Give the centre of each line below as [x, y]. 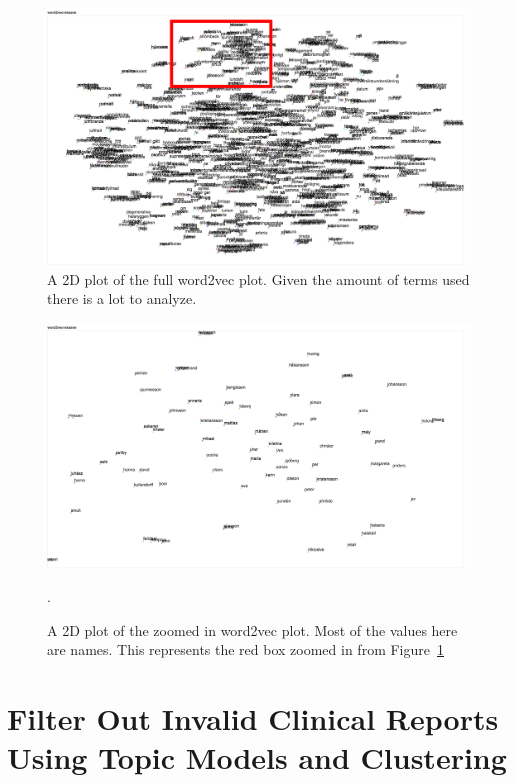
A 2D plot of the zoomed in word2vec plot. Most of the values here [252, 629]
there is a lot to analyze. [122, 298]
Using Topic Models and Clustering [257, 757]
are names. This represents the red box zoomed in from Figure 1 [245, 649]
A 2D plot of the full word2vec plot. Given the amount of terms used [258, 278]
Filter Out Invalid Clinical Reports [253, 718]
